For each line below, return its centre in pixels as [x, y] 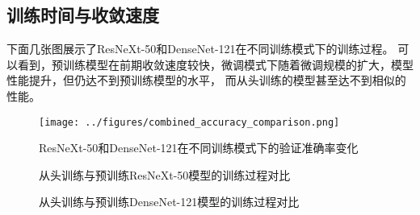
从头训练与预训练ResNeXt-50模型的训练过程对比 [165, 174]
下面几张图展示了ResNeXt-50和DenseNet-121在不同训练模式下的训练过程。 [200, 49]
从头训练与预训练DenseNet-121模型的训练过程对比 [169, 202]
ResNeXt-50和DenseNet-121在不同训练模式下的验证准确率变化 [199, 148]
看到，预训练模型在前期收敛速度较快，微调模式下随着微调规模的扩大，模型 [215, 64]
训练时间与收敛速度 [83, 15]
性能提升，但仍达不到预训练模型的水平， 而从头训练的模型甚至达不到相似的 [206, 80]
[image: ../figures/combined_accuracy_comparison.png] [189, 122]
